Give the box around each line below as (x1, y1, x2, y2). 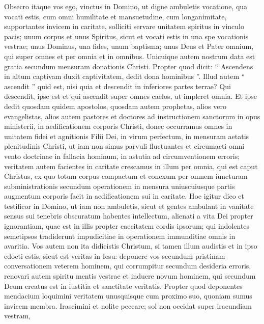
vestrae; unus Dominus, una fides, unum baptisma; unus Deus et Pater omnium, (4, 41, 254, 51)
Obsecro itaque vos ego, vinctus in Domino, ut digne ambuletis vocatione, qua (4, 1, 248, 11)
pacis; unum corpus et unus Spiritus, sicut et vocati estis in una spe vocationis (4, 31, 249, 41)
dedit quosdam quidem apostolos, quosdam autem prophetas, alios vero (4, 100, 226, 111)
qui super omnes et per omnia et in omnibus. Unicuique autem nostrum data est (4, 50, 255, 61)
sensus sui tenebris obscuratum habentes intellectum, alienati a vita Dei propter (4, 210, 253, 221)
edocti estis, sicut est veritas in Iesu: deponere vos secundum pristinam (4, 250, 225, 261)
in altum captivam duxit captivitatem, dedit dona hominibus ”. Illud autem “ (4, 71, 245, 82)
